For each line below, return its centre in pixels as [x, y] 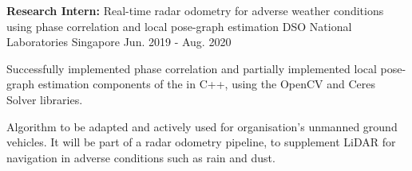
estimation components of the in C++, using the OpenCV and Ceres [206, 84]
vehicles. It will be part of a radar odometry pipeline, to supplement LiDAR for [201, 142]
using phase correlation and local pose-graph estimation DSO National [179, 26]
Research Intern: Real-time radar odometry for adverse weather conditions [195, 10]
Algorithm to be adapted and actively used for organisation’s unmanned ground [202, 126]
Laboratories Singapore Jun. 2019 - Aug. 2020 [119, 42]
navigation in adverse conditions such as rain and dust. [141, 157]
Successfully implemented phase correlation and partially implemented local [192, 68]
